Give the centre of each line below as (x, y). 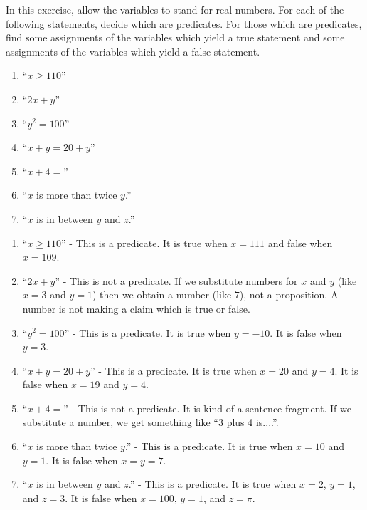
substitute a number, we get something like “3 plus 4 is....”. (150, 422)
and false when (300, 243)
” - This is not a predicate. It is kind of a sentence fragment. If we (207, 408)
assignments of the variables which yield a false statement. (133, 51)
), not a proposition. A (289, 295)
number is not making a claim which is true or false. (136, 308)
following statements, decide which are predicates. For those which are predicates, (184, 23)
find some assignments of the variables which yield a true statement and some (175, 37)
